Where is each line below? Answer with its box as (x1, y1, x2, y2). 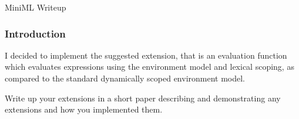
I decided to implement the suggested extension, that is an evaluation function (5, 49, 287, 61)
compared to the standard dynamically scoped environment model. (5, 72, 246, 84)
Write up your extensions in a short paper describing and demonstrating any (5, 91, 281, 104)
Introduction (5, 26, 66, 40)
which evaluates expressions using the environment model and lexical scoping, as (5, 60, 294, 73)
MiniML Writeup (5, 1, 66, 13)
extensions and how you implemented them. (5, 103, 163, 115)
